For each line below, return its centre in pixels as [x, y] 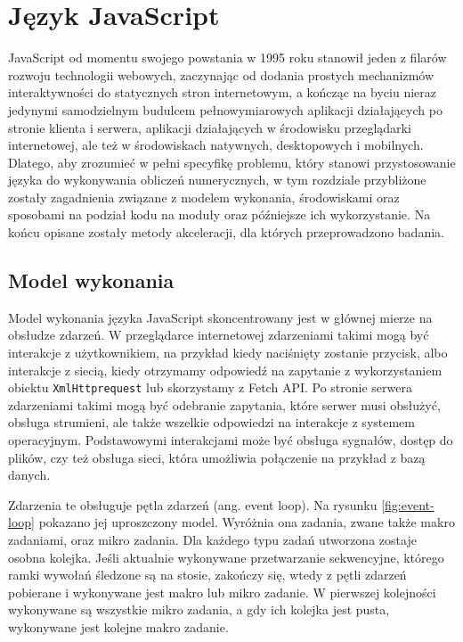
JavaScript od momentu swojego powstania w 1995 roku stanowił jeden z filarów [227, 58]
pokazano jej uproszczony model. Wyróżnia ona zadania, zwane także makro [247, 522]
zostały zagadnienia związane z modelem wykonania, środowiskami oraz [204, 197]
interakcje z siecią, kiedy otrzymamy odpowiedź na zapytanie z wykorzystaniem [225, 370]
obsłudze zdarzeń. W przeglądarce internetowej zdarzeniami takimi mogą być [219, 335]
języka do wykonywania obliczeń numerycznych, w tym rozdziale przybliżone [217, 180]
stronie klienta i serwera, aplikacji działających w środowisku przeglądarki [210, 127]
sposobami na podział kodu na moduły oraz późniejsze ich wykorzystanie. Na [219, 214]
